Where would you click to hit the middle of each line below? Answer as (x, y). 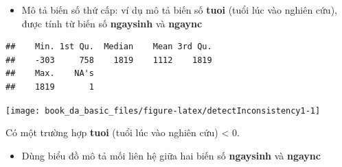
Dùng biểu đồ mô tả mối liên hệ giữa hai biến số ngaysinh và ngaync (171, 155)
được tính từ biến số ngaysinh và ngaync (112, 23)
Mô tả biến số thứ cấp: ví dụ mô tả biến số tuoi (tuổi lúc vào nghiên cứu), (179, 10)
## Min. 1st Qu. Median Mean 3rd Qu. (109, 47)
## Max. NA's (50, 74)
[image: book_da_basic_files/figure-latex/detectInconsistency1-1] (163, 111)
